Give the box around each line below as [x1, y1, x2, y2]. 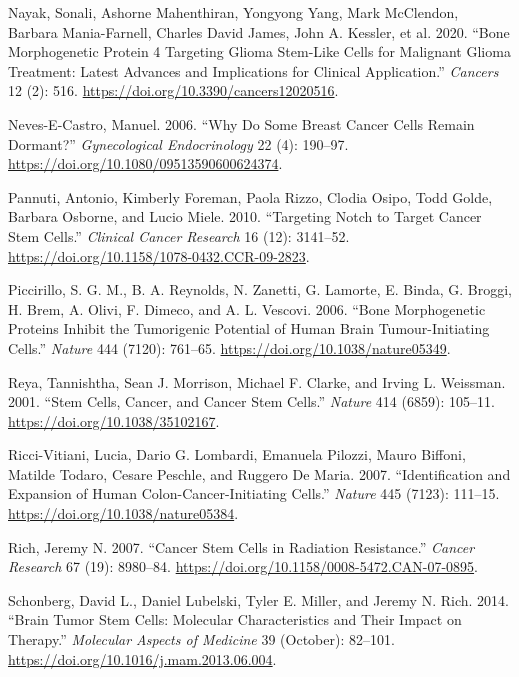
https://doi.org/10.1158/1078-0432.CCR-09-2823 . [8, 245, 310, 266]
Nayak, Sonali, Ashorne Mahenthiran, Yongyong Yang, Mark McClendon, [8, 2, 459, 22]
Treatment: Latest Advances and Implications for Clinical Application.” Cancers [8, 60, 499, 81]
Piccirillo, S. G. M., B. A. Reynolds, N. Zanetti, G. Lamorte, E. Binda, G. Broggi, [8, 279, 512, 300]
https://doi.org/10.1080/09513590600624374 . [8, 153, 283, 174]
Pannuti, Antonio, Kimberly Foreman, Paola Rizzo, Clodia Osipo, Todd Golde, [8, 186, 493, 207]
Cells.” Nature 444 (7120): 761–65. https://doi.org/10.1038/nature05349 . [8, 337, 451, 358]
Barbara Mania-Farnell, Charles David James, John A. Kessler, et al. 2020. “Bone [8, 21, 510, 42]
